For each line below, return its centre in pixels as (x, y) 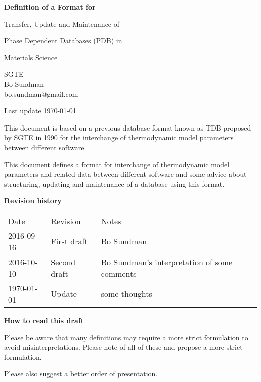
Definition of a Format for (50, 7)
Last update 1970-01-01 (40, 111)
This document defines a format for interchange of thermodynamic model (117, 164)
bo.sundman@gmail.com (41, 94)
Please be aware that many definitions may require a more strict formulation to (126, 337)
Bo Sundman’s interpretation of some (167, 262)
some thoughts (126, 294)
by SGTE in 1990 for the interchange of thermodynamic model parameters (119, 137)
